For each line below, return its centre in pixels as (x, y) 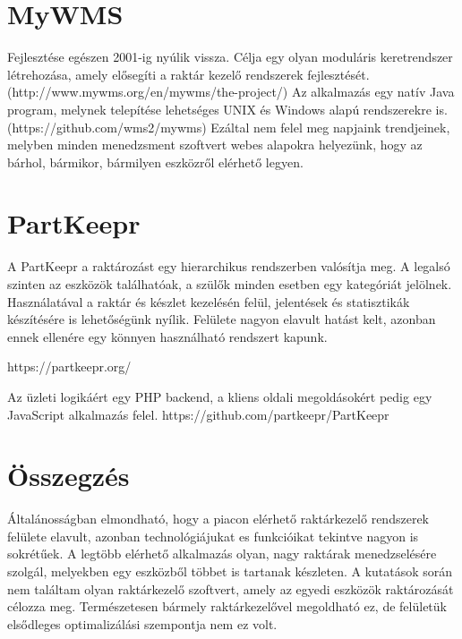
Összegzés (68, 476)
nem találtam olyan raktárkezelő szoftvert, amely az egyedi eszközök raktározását (231, 588)
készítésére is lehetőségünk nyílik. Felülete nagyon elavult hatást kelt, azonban (222, 319)
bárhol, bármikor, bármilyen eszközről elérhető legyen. (155, 162)
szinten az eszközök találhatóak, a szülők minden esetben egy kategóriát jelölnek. (230, 284)
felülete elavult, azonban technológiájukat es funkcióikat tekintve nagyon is (213, 536)
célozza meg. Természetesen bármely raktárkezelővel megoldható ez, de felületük (227, 606)
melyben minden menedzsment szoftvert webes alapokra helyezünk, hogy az (215, 145)
